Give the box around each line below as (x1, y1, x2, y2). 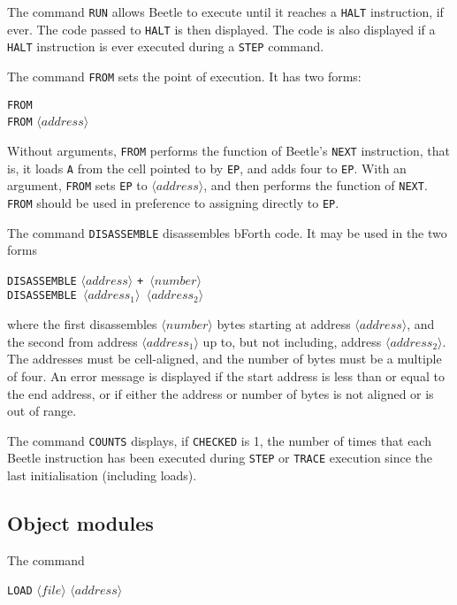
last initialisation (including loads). (7, 466, 197, 484)
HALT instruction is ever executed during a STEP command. (7, 37, 324, 56)
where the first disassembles (7, 315, 157, 333)
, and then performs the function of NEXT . (203, 176, 428, 195)
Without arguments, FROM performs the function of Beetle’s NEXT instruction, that (7, 141, 450, 159)
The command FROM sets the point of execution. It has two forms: (7, 66, 362, 85)
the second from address (7, 332, 138, 350)
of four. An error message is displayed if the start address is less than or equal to (7, 366, 445, 385)
